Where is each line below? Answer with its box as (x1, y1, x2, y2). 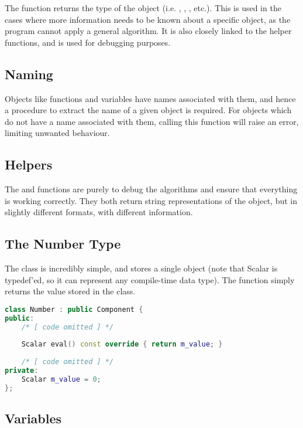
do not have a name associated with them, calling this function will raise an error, (5, 115, 299, 127)
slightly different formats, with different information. (5, 206, 193, 218)
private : (5, 366, 39, 375)
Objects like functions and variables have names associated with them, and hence (5, 92, 296, 104)
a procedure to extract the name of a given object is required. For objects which (5, 104, 292, 116)
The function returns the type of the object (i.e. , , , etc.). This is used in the (5, 2, 281, 13)
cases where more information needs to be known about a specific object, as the (5, 13, 291, 25)
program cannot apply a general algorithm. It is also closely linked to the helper (5, 25, 292, 37)
